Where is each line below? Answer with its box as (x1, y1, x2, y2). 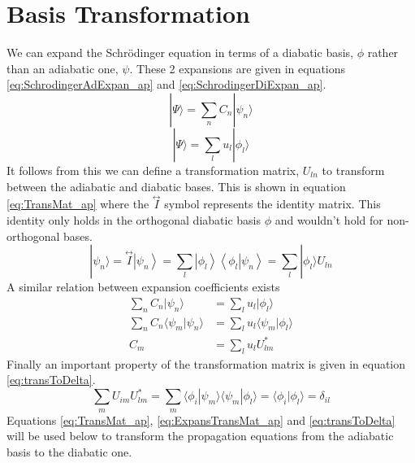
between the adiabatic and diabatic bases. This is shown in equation (6, 177, 346, 194)
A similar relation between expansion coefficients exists (6, 278, 280, 295)
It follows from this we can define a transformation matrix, (6, 161, 300, 178)
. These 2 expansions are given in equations (129, 59, 346, 76)
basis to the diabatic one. (6, 443, 132, 460)
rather (367, 44, 399, 61)
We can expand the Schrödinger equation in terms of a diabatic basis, (6, 44, 353, 61)
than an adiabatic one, (6, 59, 119, 76)
